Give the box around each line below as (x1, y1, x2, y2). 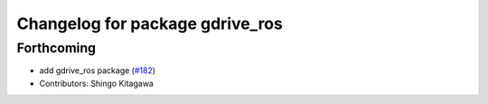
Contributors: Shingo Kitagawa (39, 78, 154, 89)
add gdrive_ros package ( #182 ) (39, 65, 156, 76)
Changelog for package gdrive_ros (16, 14, 284, 33)
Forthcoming (16, 40, 97, 56)
